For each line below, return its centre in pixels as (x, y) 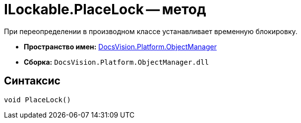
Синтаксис (32, 81)
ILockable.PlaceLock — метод (105, 9)
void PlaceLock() (37, 100)
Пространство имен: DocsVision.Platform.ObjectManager (120, 46)
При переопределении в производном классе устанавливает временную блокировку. (151, 31)
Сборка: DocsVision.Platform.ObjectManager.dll (117, 62)
